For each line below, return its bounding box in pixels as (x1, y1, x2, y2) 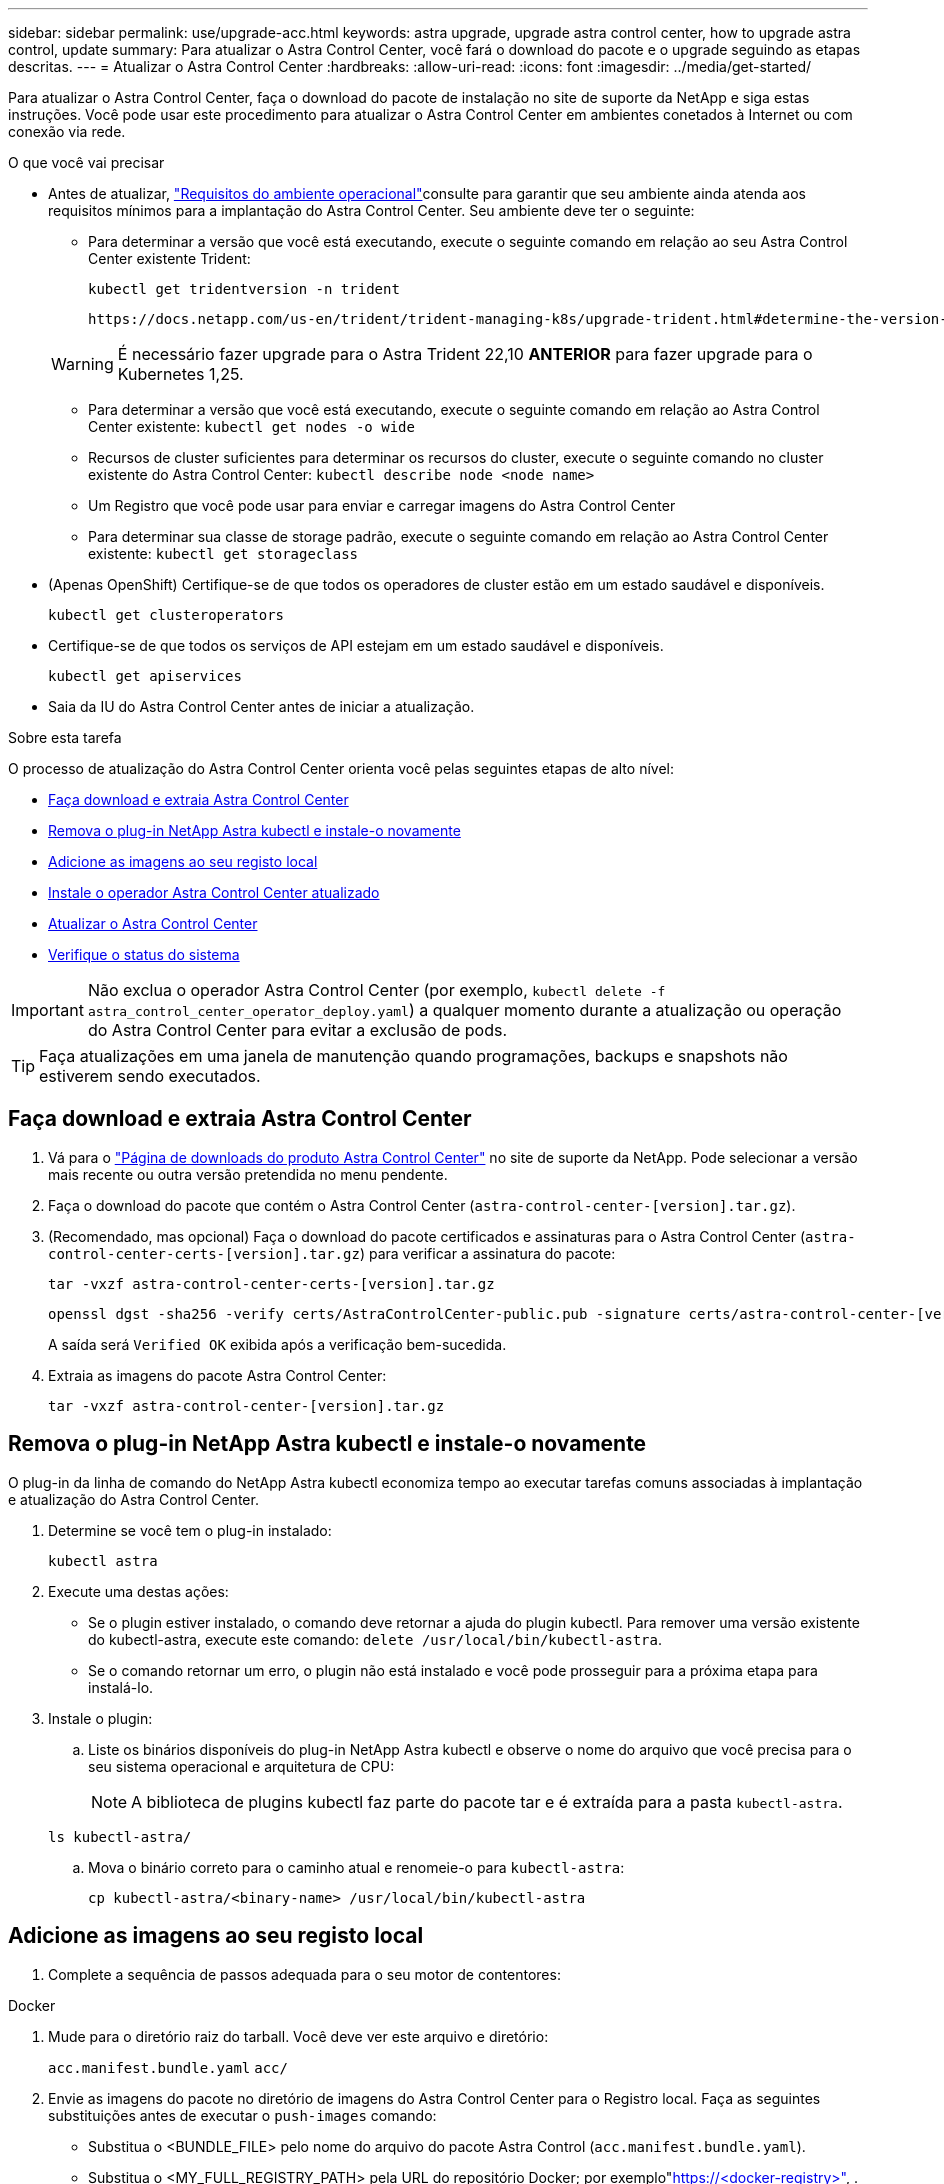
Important (11, 1000, 84, 1020)
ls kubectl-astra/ (48, 1828, 192, 1845)
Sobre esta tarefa (8, 729, 122, 746)
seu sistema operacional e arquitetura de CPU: (88, 1757, 395, 1775)
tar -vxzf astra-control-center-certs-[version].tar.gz (48, 1275, 495, 1292)
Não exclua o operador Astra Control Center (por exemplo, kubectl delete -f (87, 980, 666, 1000)
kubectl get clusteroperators (48, 607, 285, 623)
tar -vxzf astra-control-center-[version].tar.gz (48, 1397, 445, 1414)
